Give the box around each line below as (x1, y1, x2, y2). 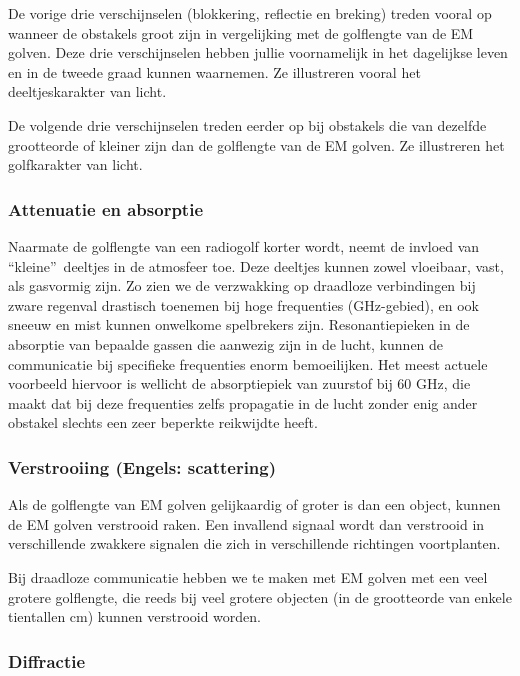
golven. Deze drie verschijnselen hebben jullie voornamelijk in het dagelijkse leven (8, 42, 508, 63)
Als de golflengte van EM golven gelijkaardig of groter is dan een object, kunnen (8, 494, 501, 515)
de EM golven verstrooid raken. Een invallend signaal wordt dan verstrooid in (8, 513, 485, 534)
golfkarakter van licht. (8, 154, 143, 175)
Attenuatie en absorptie (8, 196, 204, 221)
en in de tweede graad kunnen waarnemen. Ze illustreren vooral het (8, 61, 421, 82)
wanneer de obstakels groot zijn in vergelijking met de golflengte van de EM (8, 22, 474, 43)
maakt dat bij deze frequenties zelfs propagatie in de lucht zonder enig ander (8, 392, 478, 413)
